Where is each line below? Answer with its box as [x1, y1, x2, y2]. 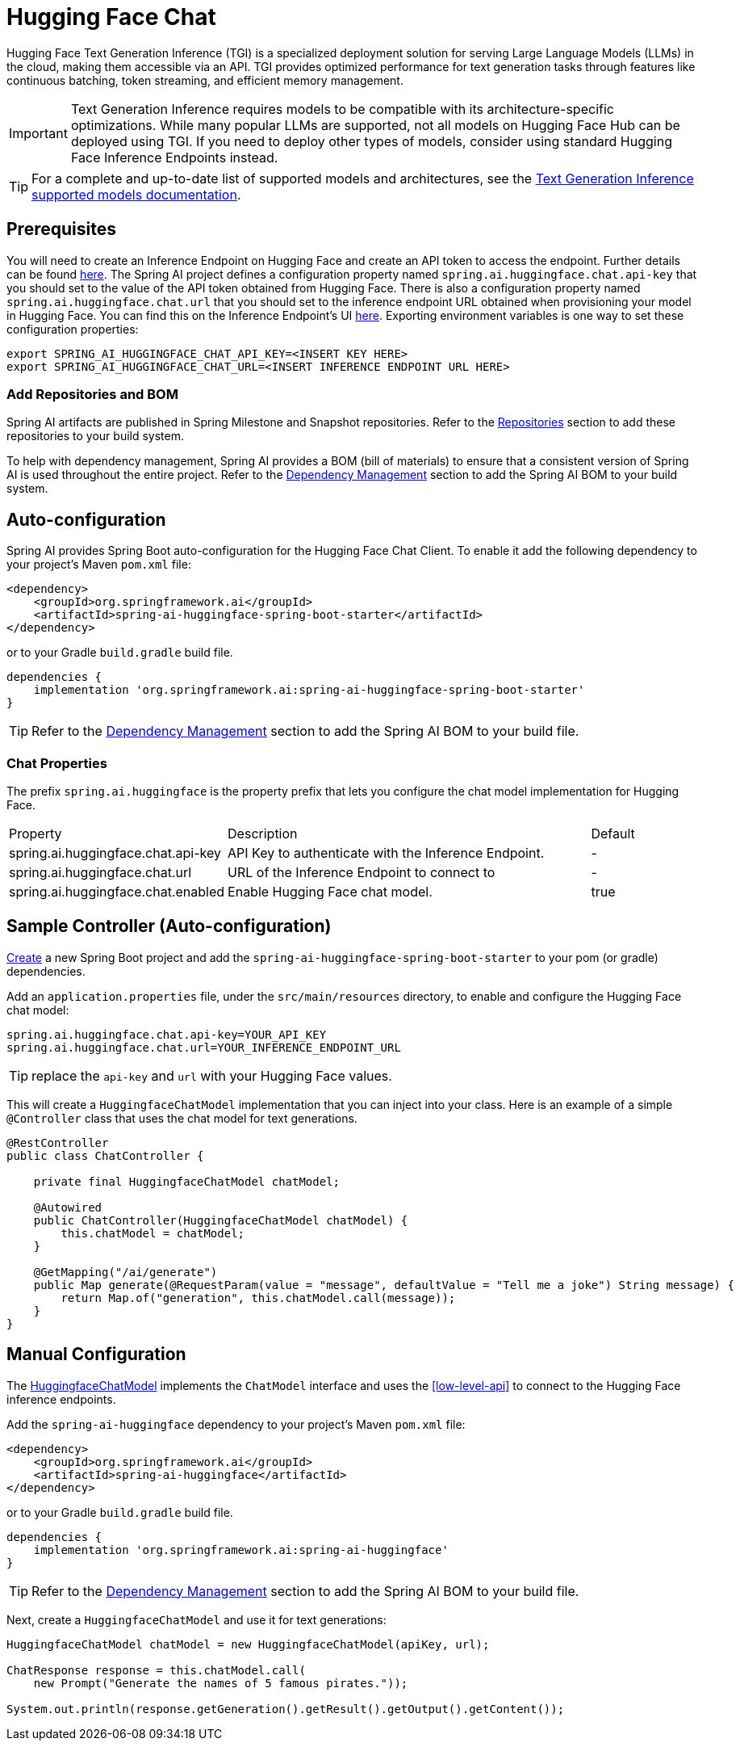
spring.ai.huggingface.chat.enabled [9, 883, 225, 900]
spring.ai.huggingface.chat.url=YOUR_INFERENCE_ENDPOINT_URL [6, 1040, 401, 1054]
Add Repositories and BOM [6, 385, 178, 402]
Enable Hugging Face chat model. [228, 883, 433, 900]
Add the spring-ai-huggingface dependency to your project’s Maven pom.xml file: [6, 1417, 466, 1431]
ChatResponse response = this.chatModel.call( [6, 1663, 306, 1677]
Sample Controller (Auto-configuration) [6, 916, 332, 937]
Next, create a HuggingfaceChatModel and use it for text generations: [6, 1612, 387, 1627]
